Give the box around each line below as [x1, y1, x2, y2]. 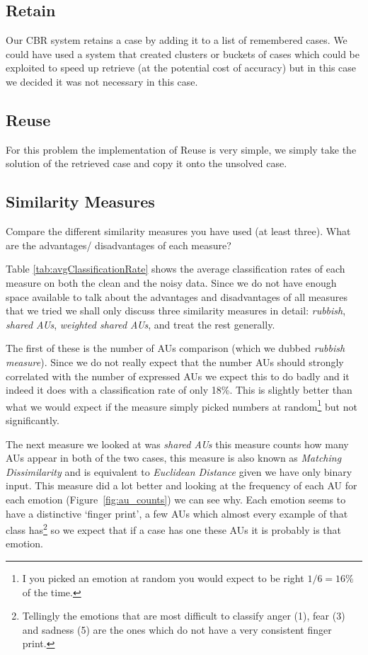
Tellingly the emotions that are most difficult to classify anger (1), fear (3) [22, 608, 345, 623]
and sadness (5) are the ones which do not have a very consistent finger [22, 622, 332, 637]
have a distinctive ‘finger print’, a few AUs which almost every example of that [6, 506, 348, 520]
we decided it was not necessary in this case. [6, 74, 198, 89]
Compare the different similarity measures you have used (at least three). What [6, 224, 351, 239]
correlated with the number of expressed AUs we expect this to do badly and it [6, 368, 350, 383]
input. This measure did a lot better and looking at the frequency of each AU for [6, 478, 357, 493]
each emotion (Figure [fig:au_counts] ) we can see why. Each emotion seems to [6, 491, 346, 506]
